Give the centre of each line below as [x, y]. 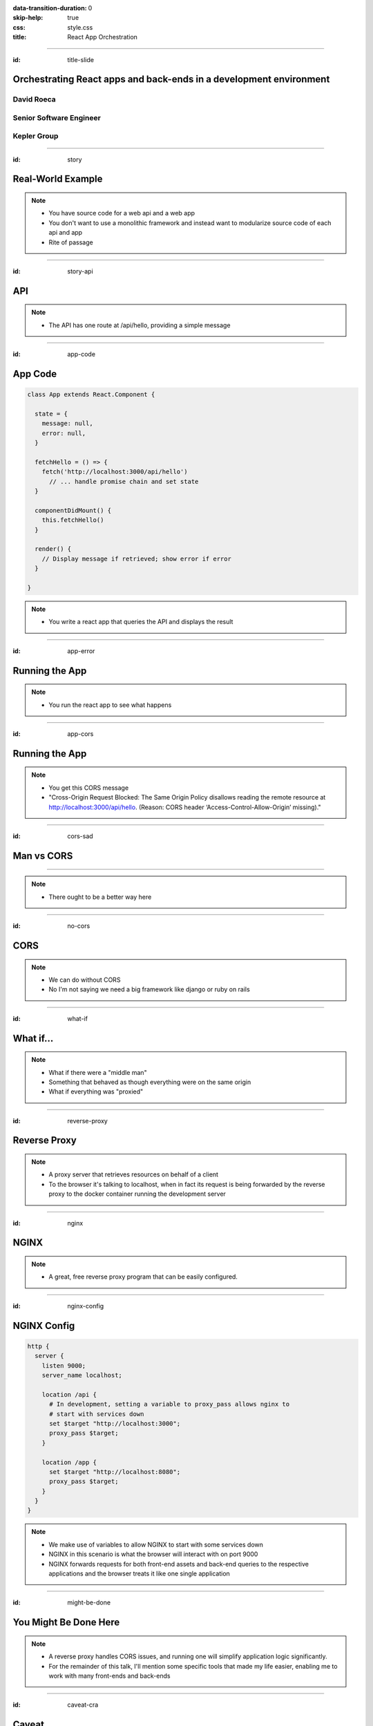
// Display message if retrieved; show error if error [136, 559]
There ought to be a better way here [100, 897]
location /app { [69, 1462]
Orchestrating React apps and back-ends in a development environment [171, 79]
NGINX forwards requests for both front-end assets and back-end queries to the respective [179, 1564]
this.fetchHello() [73, 520]
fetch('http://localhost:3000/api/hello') [115, 472]
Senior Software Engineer [57, 117]
